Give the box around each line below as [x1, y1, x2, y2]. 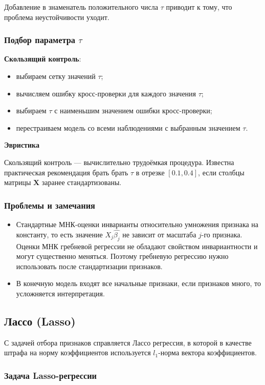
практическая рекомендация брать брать [4, 167, 128, 177]
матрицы [4, 177, 31, 188]
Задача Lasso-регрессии [4, 369, 97, 381]
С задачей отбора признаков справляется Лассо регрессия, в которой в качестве [4, 337, 252, 348]
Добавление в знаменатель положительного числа [4, 2, 158, 12]
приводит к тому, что [166, 2, 232, 12]
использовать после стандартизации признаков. [16, 260, 163, 271]
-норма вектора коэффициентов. [158, 347, 257, 358]
